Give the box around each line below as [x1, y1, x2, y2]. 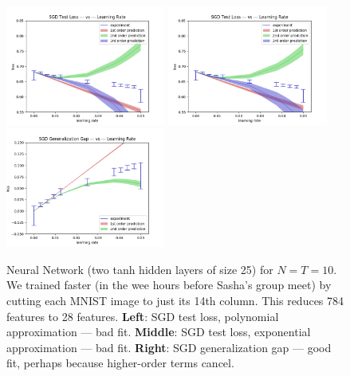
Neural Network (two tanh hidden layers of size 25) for [6, 260, 273, 277]
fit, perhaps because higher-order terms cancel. [6, 354, 234, 371]
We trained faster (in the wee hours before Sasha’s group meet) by [6, 276, 332, 293]
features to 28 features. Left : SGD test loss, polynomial [6, 307, 279, 324]
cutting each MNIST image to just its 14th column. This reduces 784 [6, 292, 344, 308]
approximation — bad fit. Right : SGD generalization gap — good [6, 339, 332, 355]
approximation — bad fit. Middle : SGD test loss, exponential [6, 323, 311, 340]
